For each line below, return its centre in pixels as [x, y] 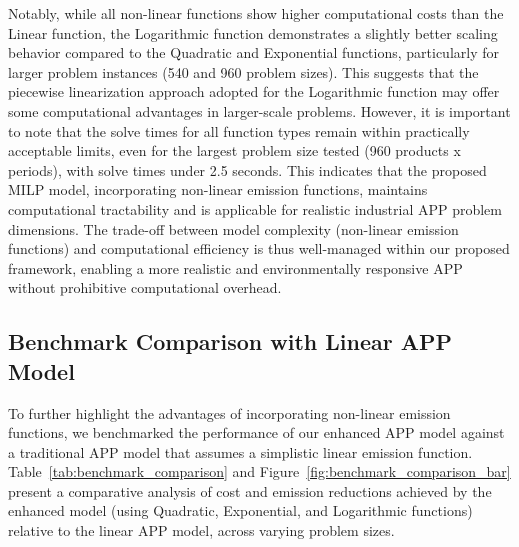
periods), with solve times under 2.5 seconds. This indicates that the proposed [247, 169]
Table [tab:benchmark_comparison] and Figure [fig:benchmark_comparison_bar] [259, 471]
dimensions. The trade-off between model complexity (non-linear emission [233, 228]
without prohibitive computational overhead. [145, 287]
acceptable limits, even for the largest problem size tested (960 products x [234, 150]
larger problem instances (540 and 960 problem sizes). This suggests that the [243, 71]
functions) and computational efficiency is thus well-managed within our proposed [259, 248]
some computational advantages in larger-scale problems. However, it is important [259, 110]
